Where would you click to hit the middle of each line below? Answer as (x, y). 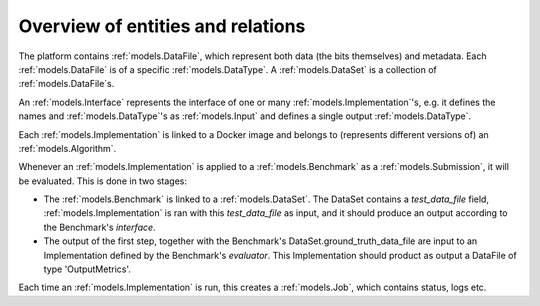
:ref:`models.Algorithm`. (67, 148)
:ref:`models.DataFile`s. (66, 84)
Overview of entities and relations (162, 26)
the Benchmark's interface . (99, 227)
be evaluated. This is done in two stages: (102, 181)
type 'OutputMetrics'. (87, 269)
